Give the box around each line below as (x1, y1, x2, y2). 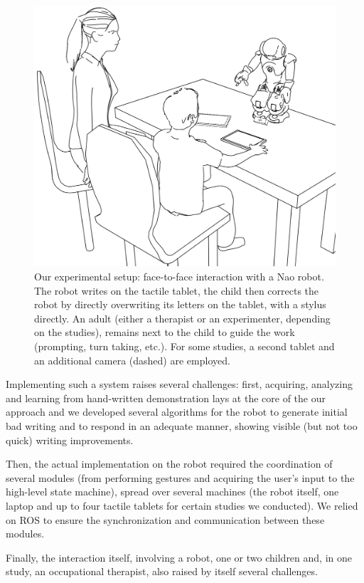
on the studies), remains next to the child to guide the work (34, 325, 295, 340)
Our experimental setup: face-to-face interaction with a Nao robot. (34, 269, 324, 284)
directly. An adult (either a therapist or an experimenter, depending (34, 310, 331, 325)
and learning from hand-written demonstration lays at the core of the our (6, 390, 326, 405)
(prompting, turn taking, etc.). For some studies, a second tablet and (34, 339, 335, 353)
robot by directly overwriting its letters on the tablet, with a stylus (34, 297, 326, 312)
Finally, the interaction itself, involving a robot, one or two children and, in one (6, 550, 352, 564)
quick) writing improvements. (6, 432, 134, 447)
